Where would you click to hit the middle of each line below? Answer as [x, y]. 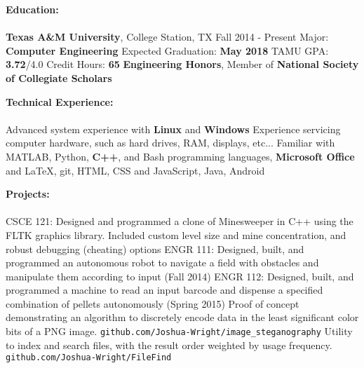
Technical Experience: [60, 101]
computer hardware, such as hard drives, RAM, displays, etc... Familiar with [170, 143]
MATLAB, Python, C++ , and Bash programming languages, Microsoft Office [180, 156]
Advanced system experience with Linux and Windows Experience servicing [173, 129]
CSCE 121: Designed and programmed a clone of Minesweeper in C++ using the [180, 221]
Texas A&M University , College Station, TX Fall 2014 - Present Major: [167, 37]
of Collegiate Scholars [59, 77]
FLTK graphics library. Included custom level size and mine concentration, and [176, 234]
